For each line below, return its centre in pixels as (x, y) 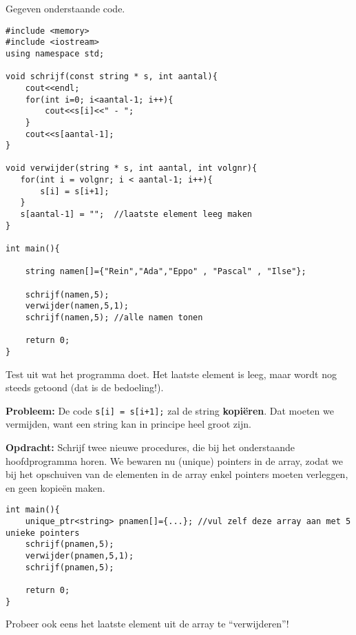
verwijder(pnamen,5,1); (80, 556)
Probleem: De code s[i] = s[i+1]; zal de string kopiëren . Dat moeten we (170, 410)
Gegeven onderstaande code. (65, 8)
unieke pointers (43, 533)
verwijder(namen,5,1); (77, 306)
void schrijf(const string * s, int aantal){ (112, 77)
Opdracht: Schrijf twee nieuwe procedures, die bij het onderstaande (150, 447)
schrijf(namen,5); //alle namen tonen (114, 317)
